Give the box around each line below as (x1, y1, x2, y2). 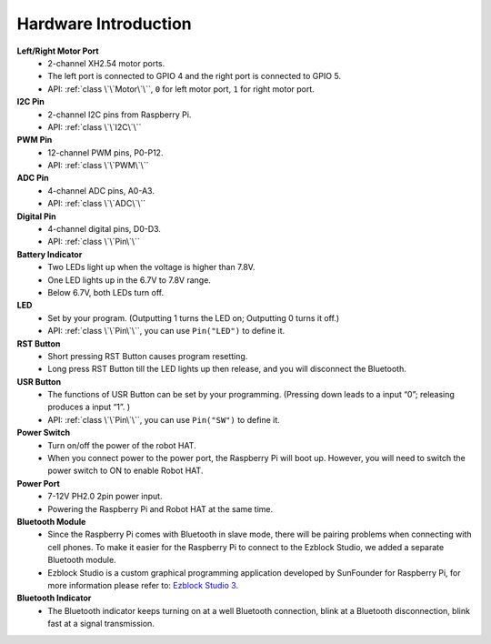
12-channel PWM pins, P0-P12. (47, 146, 164, 158)
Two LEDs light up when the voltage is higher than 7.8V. (47, 262, 256, 273)
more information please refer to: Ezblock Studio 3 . (47, 579, 239, 590)
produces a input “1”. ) (47, 401, 131, 413)
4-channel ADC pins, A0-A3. (47, 185, 155, 196)
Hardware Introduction (16, 14, 193, 34)
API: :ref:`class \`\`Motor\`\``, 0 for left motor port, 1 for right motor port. (47, 83, 316, 95)
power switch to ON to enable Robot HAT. (47, 465, 204, 477)
